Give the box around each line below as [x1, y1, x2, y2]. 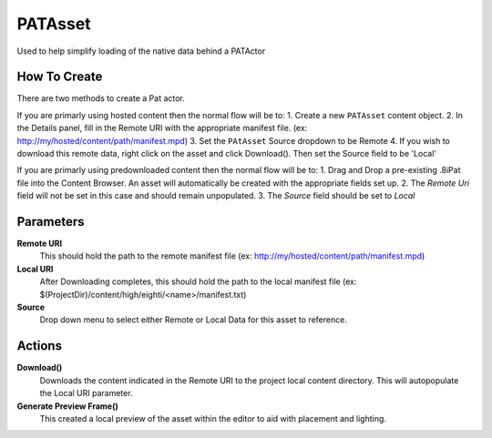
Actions [16, 338, 63, 354]
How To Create [16, 69, 103, 85]
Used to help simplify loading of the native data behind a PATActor [16, 46, 266, 56]
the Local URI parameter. [39, 388, 133, 399]
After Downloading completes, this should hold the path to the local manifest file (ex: [39, 276, 357, 287]
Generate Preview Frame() [16, 401, 118, 412]
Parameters [16, 214, 85, 229]
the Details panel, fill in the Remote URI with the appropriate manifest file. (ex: [16, 123, 308, 134]
